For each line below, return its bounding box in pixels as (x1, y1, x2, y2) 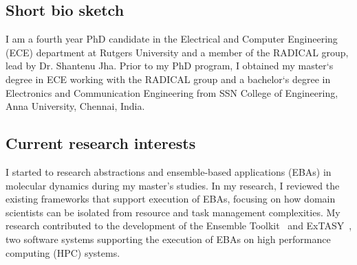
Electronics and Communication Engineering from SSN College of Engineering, (6, 85, 338, 100)
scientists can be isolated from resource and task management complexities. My (6, 205, 340, 219)
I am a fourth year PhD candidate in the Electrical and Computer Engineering (6, 32, 338, 46)
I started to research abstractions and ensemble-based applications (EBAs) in (6, 164, 332, 178)
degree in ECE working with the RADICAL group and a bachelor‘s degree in (6, 71, 331, 86)
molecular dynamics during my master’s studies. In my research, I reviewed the (6, 178, 340, 192)
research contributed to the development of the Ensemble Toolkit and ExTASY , (6, 218, 352, 233)
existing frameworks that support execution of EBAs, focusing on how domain (6, 192, 336, 206)
